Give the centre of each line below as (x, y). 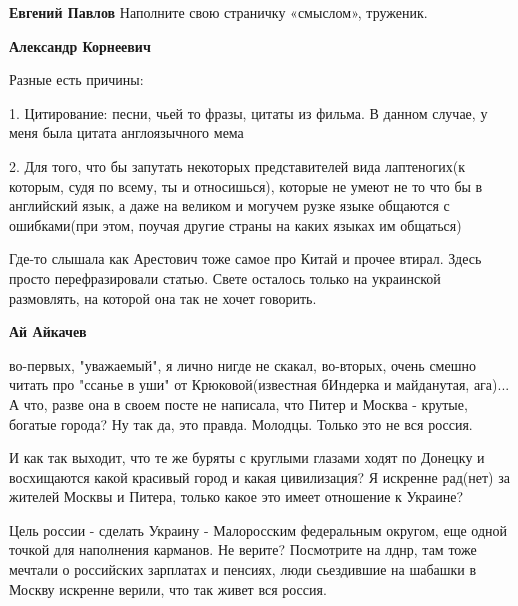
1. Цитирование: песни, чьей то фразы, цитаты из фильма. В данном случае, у (248, 112)
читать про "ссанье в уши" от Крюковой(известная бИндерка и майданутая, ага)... (259, 384)
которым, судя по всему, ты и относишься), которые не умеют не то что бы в (246, 185)
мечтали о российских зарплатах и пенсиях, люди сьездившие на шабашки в (243, 569)
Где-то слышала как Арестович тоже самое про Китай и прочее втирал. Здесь (245, 258)
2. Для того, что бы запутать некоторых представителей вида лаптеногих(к (237, 165)
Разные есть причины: (76, 79)
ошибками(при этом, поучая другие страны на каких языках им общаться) (235, 224)
